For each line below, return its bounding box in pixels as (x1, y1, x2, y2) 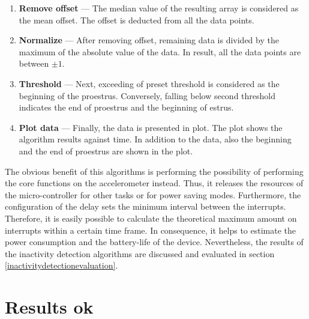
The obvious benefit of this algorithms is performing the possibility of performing (5, 165, 304, 177)
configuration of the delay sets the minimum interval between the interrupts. (5, 200, 286, 213)
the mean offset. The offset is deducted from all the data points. (19, 13, 254, 26)
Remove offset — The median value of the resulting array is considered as (19, 2, 299, 14)
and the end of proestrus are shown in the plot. (19, 144, 193, 157)
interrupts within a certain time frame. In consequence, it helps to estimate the (5, 223, 296, 236)
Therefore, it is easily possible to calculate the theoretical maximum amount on (5, 211, 297, 224)
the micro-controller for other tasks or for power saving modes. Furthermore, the (5, 188, 301, 201)
